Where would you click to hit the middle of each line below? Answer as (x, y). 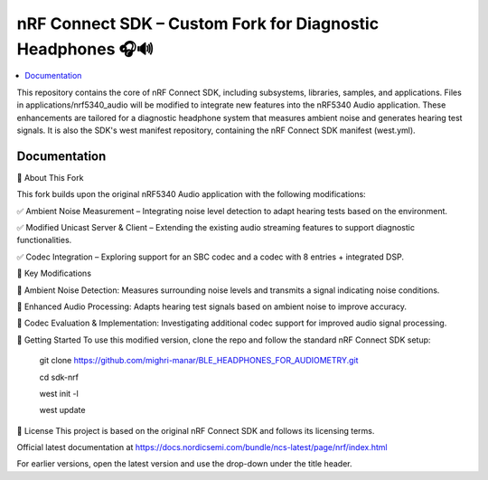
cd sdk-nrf (59, 377)
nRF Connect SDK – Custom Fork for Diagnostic (198, 24)
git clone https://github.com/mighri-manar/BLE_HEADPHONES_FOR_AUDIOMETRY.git (199, 361)
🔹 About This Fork (50, 177)
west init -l (59, 393)
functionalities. (44, 240)
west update (62, 410)
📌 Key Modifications (54, 273)
